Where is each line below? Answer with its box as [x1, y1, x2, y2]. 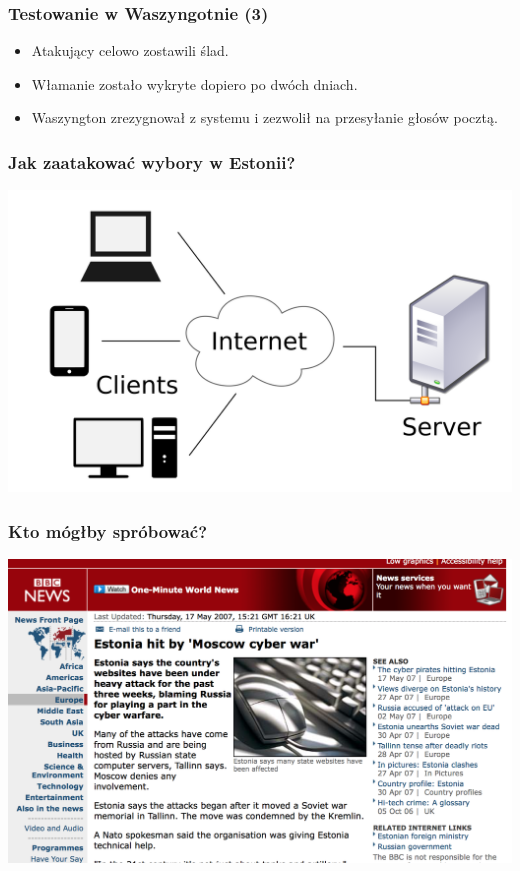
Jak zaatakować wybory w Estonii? [8, 149, 296, 174]
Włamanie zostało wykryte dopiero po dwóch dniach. [31, 73, 358, 94]
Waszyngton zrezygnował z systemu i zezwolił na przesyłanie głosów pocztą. [31, 107, 498, 128]
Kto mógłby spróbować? [8, 518, 208, 543]
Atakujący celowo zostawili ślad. [31, 40, 229, 61]
